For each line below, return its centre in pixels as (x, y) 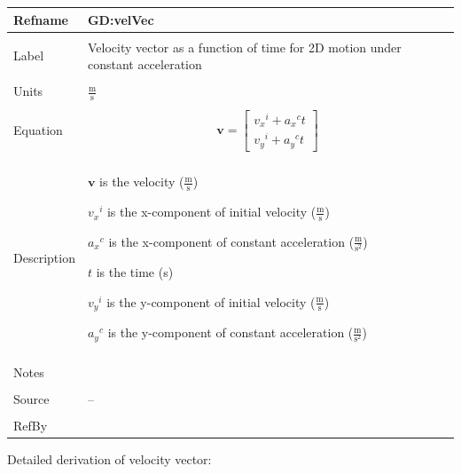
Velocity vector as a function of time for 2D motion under (244, 47)
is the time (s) (135, 272)
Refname (41, 19)
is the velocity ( (142, 182)
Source (31, 399)
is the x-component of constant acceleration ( (231, 241)
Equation (38, 130)
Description (44, 257)
